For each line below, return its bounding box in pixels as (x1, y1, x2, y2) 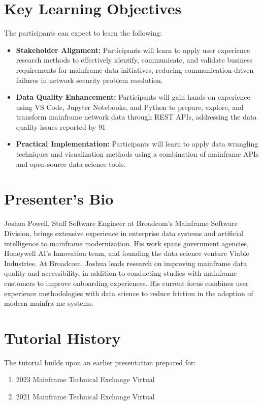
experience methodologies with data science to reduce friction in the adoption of (4, 287, 253, 298)
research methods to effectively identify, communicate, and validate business (16, 54, 253, 65)
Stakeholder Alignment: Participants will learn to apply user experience (16, 44, 250, 55)
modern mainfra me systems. (4, 298, 94, 308)
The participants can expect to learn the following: (4, 27, 162, 38)
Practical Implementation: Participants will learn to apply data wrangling (16, 138, 258, 149)
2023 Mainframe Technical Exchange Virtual (16, 374, 155, 385)
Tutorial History (4, 327, 121, 348)
